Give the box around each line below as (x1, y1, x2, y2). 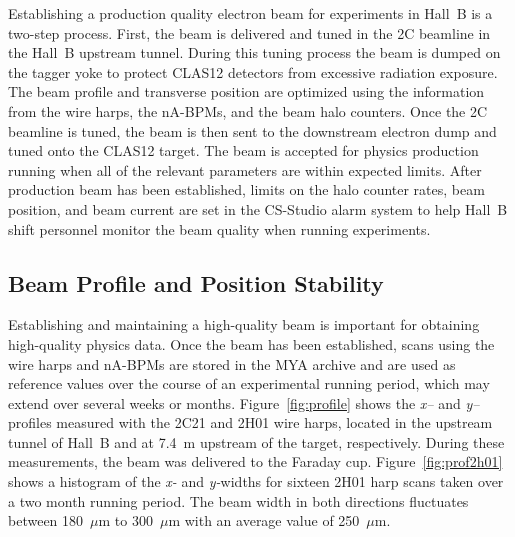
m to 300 (98, 510, 153, 531)
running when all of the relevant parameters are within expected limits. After (8, 159, 482, 180)
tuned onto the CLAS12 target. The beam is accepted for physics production (8, 140, 479, 161)
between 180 (8, 510, 84, 531)
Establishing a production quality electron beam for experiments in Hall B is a (8, 3, 493, 23)
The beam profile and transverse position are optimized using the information (8, 81, 485, 102)
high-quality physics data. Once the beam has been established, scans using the (8, 333, 495, 354)
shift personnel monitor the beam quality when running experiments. (8, 218, 431, 239)
